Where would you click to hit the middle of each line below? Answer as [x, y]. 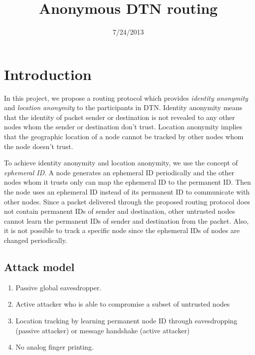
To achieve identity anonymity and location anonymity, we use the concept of [121, 163]
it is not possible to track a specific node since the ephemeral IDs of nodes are [122, 230]
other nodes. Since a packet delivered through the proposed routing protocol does [127, 201]
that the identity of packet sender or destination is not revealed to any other [120, 117]
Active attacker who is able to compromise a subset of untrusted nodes [123, 304]
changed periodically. [36, 240]
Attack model [39, 266]
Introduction [48, 74]
